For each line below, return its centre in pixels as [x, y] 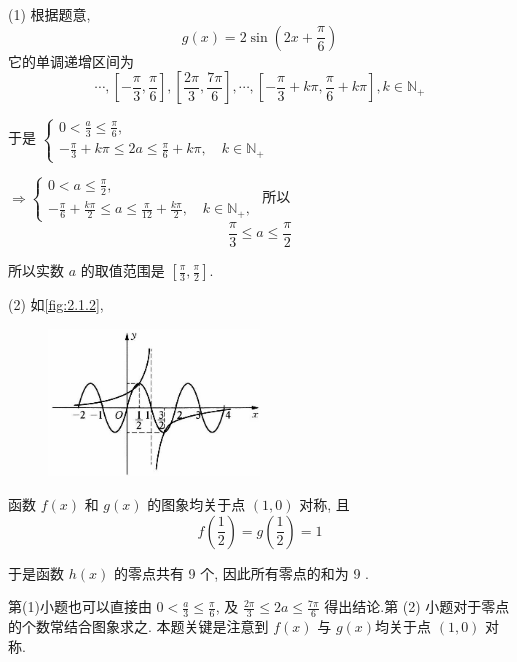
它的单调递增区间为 [71, 60]
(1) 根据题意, [49, 14]
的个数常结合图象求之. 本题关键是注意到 [138, 625]
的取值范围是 [122, 270]
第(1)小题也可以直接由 [80, 606]
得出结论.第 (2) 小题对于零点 [417, 606]
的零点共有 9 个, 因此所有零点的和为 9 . [241, 572]
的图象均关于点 [196, 503]
